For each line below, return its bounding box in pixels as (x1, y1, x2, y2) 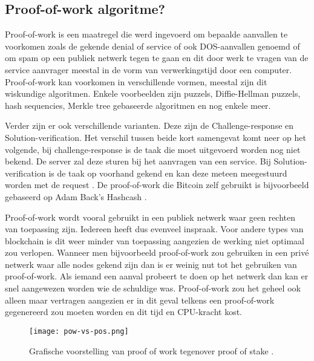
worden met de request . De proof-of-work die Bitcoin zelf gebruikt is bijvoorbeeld (5, 178, 309, 191)
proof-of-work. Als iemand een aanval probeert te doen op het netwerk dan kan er (5, 270, 309, 282)
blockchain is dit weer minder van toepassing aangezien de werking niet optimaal (5, 234, 304, 247)
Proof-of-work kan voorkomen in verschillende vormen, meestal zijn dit (5, 75, 267, 88)
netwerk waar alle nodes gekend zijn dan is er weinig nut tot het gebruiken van (5, 258, 297, 270)
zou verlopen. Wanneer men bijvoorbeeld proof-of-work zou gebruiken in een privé (5, 246, 309, 259)
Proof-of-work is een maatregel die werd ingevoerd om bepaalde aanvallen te (5, 28, 288, 41)
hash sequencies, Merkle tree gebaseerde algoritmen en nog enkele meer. (5, 99, 271, 111)
